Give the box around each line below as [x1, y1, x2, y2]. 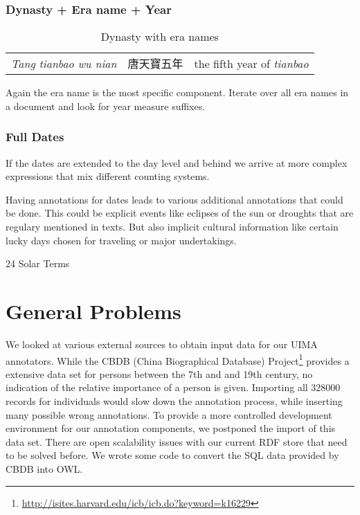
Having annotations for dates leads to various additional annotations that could [6, 192, 343, 206]
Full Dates [6, 128, 64, 145]
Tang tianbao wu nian [11, 55, 117, 71]
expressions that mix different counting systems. [6, 169, 210, 183]
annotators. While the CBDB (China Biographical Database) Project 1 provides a [6, 351, 350, 368]
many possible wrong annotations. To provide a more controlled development [6, 407, 332, 422]
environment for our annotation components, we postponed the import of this [6, 421, 336, 435]
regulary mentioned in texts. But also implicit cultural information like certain [6, 219, 339, 233]
